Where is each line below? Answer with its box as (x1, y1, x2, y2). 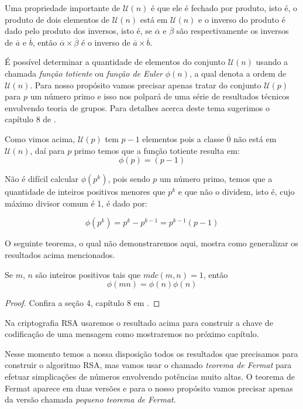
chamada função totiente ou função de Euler (5, 67, 163, 79)
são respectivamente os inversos (176, 25, 289, 37)
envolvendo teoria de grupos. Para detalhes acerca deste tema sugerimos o (5, 101, 270, 114)
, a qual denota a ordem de (189, 67, 287, 79)
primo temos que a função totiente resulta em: (74, 144, 240, 156)
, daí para (30, 144, 65, 156)
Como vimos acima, (5, 132, 75, 145)
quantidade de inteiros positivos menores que (5, 185, 166, 198)
